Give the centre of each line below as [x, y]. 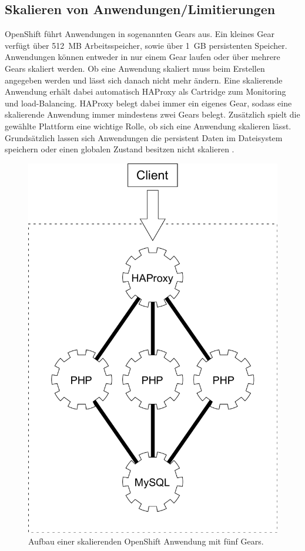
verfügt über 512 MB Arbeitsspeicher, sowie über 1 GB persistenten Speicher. [146, 45]
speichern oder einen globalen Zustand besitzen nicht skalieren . [120, 149]
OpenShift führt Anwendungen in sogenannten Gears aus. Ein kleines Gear [140, 34]
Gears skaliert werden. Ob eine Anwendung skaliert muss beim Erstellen [135, 68]
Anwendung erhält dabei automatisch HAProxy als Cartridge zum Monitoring [145, 91]
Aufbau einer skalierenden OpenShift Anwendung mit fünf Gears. [146, 541]
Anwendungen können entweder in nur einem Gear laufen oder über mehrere [143, 57]
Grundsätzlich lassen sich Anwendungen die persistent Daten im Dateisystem [144, 137]
